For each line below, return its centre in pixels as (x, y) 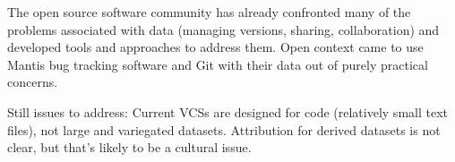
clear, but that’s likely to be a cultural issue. (129, 147)
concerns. (33, 82)
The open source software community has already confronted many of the (209, 12)
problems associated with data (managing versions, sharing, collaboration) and (223, 29)
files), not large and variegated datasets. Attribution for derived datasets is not (224, 129)
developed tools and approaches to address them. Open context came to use (215, 47)
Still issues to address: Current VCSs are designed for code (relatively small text (227, 111)
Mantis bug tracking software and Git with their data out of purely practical (218, 64)
